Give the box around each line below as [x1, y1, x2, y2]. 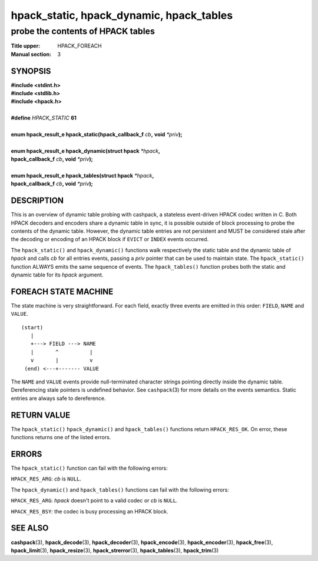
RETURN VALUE [11, 410, 71, 420]
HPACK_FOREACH [57, 42, 102, 49]
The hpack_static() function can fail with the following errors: [11, 465, 168, 472]
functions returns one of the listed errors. [11, 434, 111, 441]
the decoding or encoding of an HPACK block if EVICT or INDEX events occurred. [11, 236, 209, 243]
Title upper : [11, 42, 41, 49]
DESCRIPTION [11, 196, 64, 206]
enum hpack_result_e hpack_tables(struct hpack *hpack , [11, 172, 154, 179]
